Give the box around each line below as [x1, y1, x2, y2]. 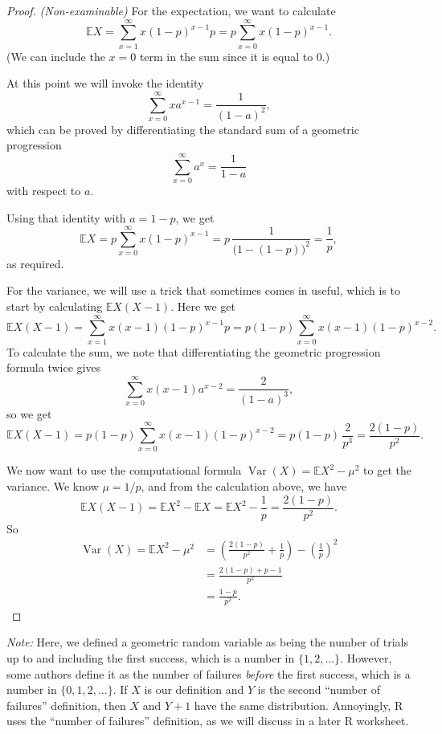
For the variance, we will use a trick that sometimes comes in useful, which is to [6, 282, 400, 299]
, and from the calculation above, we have [141, 478, 347, 495]
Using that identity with [6, 209, 126, 226]
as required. [6, 255, 64, 271]
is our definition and [144, 681, 244, 698]
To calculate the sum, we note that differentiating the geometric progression [6, 343, 381, 360]
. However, [340, 649, 392, 666]
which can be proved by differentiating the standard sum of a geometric [6, 120, 359, 137]
